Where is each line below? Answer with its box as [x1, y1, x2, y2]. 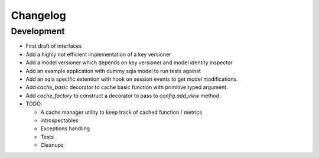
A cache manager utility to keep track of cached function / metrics [40, 108, 203, 116]
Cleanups [40, 141, 64, 149]
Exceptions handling [40, 125, 90, 132]
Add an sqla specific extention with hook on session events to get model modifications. [25, 75, 239, 83]
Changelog [11, 9, 66, 22]
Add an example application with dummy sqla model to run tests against [25, 67, 201, 74]
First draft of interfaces [25, 42, 82, 50]
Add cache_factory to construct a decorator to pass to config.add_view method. [25, 92, 221, 99]
